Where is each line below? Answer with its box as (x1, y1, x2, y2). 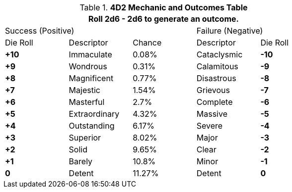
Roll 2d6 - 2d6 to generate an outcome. (88, 14, 239, 24)
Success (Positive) (5, 26, 74, 36)
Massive (196, 109, 227, 119)
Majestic (69, 85, 100, 95)
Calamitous (196, 61, 238, 71)
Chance (133, 38, 162, 48)
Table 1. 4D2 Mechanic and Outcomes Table (79, 2, 248, 12)
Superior (69, 133, 101, 143)
